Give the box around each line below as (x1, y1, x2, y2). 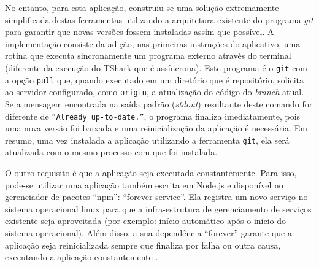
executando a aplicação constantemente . (5, 250, 158, 263)
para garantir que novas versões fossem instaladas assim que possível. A (5, 25, 274, 38)
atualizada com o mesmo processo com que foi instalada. (5, 145, 218, 158)
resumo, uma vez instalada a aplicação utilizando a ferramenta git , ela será (5, 133, 290, 146)
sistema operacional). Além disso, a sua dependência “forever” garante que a (5, 226, 292, 239)
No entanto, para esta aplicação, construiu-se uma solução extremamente (5, 1, 279, 14)
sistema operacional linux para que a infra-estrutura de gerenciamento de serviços (5, 202, 312, 215)
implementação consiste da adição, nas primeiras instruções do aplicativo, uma (5, 37, 301, 50)
